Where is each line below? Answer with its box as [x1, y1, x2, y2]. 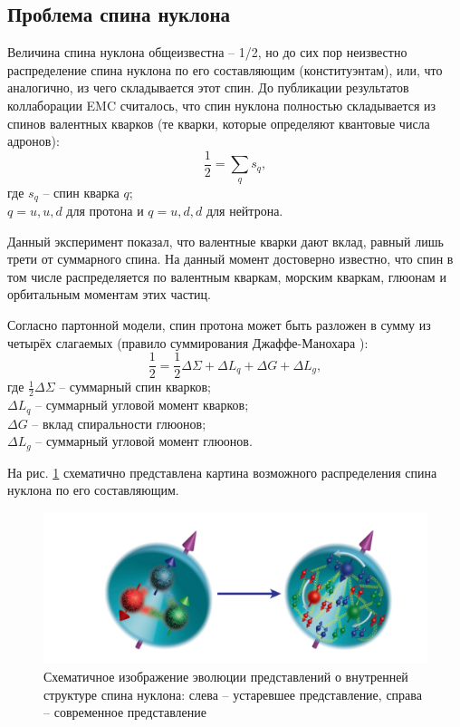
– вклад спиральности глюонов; [32, 413, 206, 432]
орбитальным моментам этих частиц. [7, 285, 211, 304]
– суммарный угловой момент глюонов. [35, 431, 253, 451]
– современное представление [43, 703, 206, 722]
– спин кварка [43, 182, 120, 201]
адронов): [7, 131, 60, 150]
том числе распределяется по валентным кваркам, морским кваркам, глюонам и [7, 267, 446, 286]
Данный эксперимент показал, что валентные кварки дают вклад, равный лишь [7, 231, 444, 250]
